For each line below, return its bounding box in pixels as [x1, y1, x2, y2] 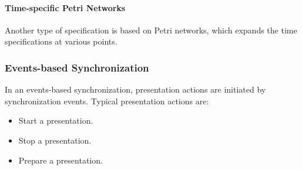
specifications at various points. [5, 35, 118, 47]
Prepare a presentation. [18, 154, 103, 166]
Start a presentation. [18, 114, 93, 127]
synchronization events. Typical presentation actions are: [5, 94, 209, 107]
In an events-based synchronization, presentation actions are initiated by [5, 83, 266, 96]
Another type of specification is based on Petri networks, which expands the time [5, 23, 297, 36]
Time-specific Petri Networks [5, 1, 126, 13]
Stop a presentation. [18, 134, 92, 146]
